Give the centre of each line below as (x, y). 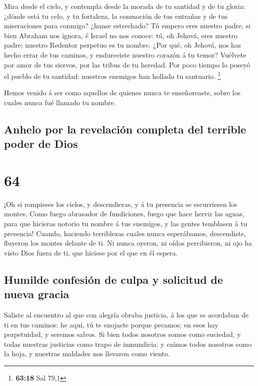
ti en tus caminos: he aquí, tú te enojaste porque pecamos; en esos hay (111, 324)
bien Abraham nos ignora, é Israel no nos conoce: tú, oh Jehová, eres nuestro (121, 35)
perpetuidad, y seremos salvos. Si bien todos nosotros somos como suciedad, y (123, 334)
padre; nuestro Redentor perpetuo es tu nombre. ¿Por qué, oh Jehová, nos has (123, 45)
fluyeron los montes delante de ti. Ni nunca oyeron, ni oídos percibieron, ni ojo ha (128, 243)
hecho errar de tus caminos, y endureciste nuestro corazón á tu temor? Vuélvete (125, 54)
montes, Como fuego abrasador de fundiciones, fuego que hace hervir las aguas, (124, 214)
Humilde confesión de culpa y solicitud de (114, 279)
